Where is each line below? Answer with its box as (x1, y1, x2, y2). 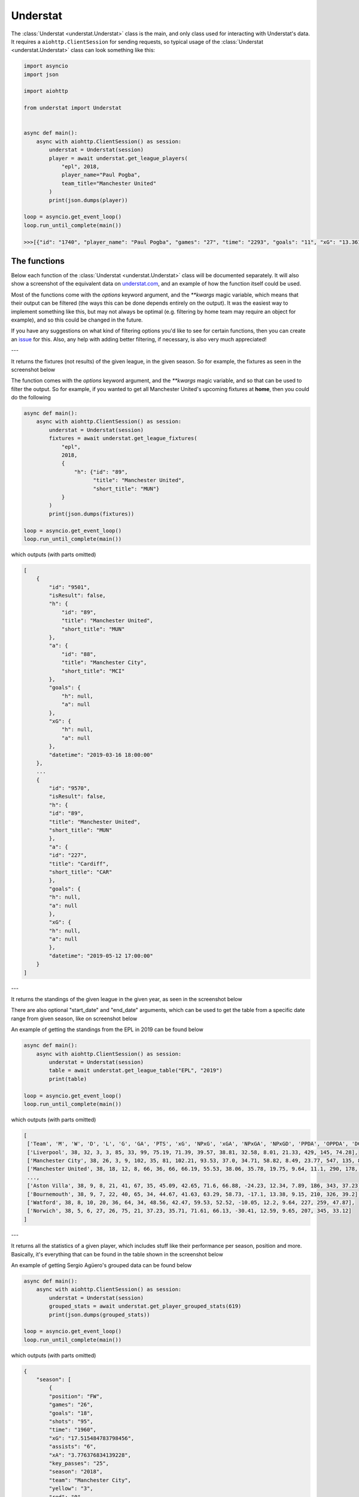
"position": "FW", (48, 1393, 103, 1399)
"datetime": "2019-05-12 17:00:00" (48, 952, 154, 959)
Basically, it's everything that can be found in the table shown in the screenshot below (11, 1250, 224, 1257)
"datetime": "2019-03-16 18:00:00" (48, 751, 154, 758)
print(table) (48, 1075, 87, 1082)
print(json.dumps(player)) (48, 196, 128, 204)
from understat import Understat (23, 105, 122, 111)
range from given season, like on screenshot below (11, 1015, 138, 1022)
